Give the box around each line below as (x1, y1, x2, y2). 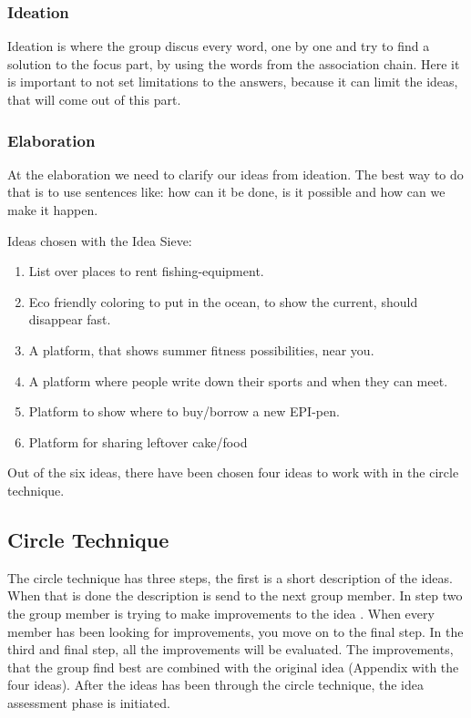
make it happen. (7, 200, 98, 219)
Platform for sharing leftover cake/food (28, 432, 248, 451)
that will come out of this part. (7, 90, 181, 108)
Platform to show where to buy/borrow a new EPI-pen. (28, 402, 340, 421)
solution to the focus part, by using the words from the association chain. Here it (7, 54, 460, 73)
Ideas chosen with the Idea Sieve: (7, 231, 192, 250)
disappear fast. (28, 310, 111, 329)
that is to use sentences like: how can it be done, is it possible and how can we (7, 182, 445, 201)
